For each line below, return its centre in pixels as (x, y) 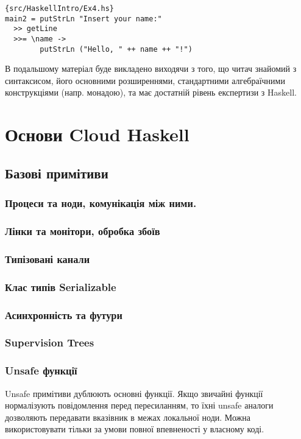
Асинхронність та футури (64, 314)
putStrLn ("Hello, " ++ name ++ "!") (116, 49)
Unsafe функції (41, 371)
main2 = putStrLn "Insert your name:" (83, 19)
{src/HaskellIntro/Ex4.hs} (59, 9)
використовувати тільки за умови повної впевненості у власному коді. (135, 429)
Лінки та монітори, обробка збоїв (83, 230)
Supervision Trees (50, 342)
